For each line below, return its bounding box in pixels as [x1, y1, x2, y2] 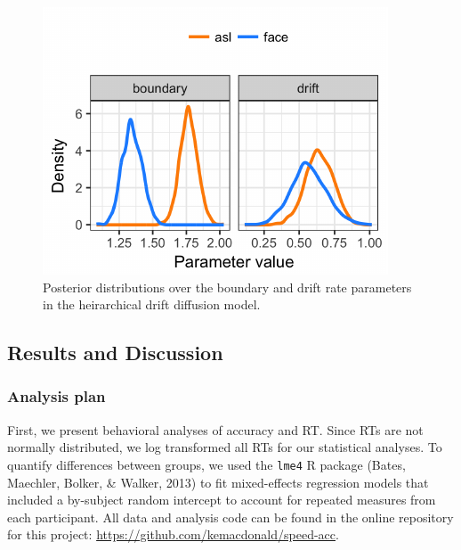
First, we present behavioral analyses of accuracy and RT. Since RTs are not [7, 420, 424, 439]
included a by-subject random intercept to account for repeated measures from [7, 490, 436, 509]
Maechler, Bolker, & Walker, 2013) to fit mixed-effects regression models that [7, 472, 429, 491]
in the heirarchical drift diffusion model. [43, 295, 261, 314]
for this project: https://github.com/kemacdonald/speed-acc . [7, 525, 339, 544]
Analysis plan [7, 385, 106, 407]
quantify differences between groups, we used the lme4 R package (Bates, [7, 455, 406, 473]
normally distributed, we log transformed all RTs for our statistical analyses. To [7, 438, 442, 456]
